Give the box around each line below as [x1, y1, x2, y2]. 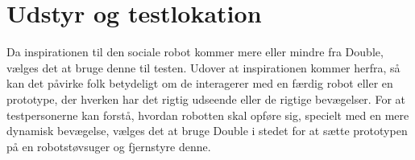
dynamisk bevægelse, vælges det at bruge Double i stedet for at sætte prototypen [6, 122, 408, 139]
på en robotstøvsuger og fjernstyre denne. [6, 137, 211, 154]
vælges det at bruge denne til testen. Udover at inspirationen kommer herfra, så [6, 59, 400, 76]
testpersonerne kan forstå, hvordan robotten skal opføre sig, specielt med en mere [6, 106, 409, 123]
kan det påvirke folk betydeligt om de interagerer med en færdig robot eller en [6, 75, 393, 92]
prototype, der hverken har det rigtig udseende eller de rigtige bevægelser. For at [6, 90, 405, 107]
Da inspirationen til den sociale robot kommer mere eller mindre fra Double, [6, 43, 384, 60]
